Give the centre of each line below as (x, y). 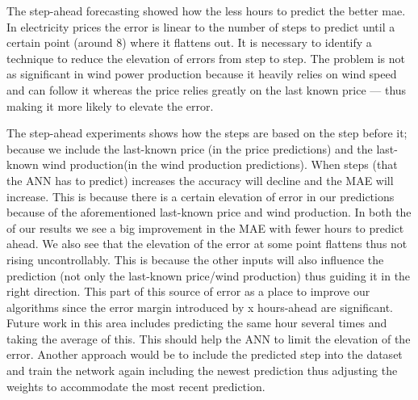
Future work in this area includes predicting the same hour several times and (197, 323)
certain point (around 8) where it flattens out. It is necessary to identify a (189, 42)
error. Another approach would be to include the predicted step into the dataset (205, 354)
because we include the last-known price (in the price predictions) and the (190, 148)
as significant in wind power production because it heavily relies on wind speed (202, 74)
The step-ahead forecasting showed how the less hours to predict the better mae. (206, 11)
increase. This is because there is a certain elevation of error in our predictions (201, 196)
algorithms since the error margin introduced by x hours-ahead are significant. (200, 307)
